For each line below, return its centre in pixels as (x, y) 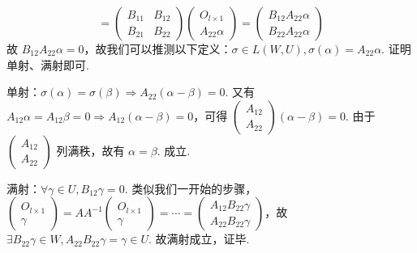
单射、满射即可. (48, 64)
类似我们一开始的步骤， (194, 188)
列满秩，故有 (90, 150)
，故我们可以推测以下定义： (158, 48)
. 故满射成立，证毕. (199, 239)
